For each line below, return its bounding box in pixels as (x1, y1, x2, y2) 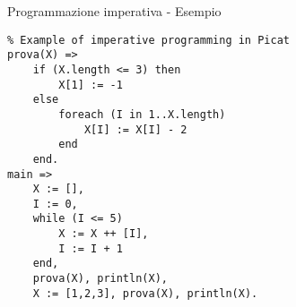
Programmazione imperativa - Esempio (7, 2, 222, 20)
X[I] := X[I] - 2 (83, 123, 187, 136)
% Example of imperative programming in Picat (7, 33, 290, 47)
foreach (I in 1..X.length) (58, 107, 226, 121)
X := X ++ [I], (58, 227, 149, 241)
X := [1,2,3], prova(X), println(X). (32, 286, 258, 300)
